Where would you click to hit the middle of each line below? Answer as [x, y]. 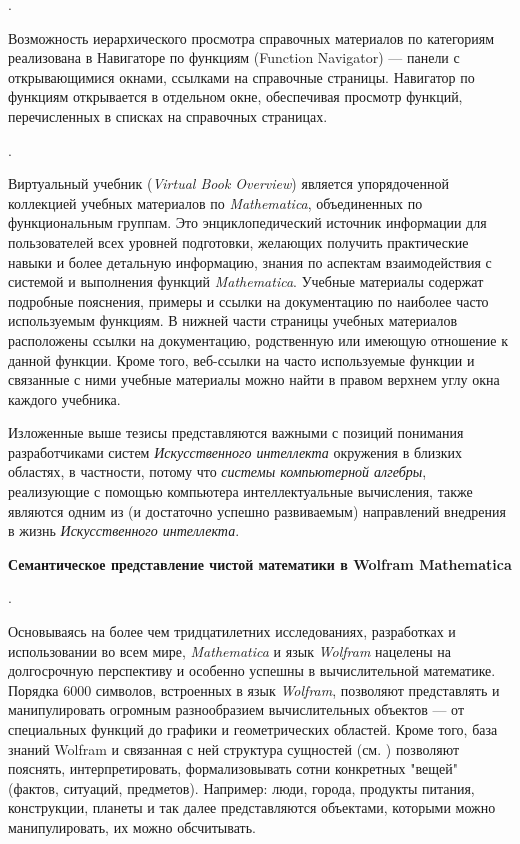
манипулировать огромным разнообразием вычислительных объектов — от [236, 709]
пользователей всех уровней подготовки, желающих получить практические [238, 241]
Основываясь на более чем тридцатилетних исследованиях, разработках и [232, 631]
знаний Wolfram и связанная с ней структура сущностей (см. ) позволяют [234, 748]
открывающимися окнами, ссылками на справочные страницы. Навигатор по [241, 76]
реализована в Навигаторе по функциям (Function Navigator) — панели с [234, 57]
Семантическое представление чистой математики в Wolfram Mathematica [260, 563]
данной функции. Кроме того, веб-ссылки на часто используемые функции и [241, 359]
